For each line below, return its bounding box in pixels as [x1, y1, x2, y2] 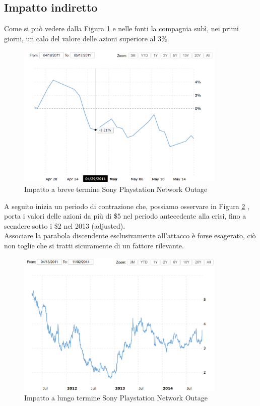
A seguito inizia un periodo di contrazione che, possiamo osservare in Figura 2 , [4, 200, 249, 211]
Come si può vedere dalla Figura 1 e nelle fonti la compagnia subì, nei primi [4, 23, 239, 34]
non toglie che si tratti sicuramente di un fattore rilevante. [4, 240, 184, 250]
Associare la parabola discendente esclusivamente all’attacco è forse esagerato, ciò [4, 230, 256, 241]
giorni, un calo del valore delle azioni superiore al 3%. [4, 33, 169, 43]
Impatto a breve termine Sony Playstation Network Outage [24, 183, 208, 194]
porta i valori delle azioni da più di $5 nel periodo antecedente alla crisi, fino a [4, 211, 246, 221]
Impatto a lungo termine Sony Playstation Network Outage [24, 392, 208, 402]
